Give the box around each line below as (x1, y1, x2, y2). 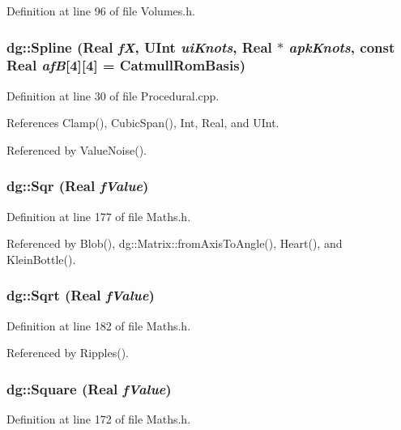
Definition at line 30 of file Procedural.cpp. (6, 87, 220, 104)
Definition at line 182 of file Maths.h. (6, 317, 191, 334)
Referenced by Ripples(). (6, 344, 130, 361)
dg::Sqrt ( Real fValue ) (6, 285, 155, 305)
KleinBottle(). (6, 250, 76, 267)
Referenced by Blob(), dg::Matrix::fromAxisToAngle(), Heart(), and (6, 235, 343, 252)
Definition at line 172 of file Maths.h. (6, 411, 191, 428)
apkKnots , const (288, 36, 395, 57)
